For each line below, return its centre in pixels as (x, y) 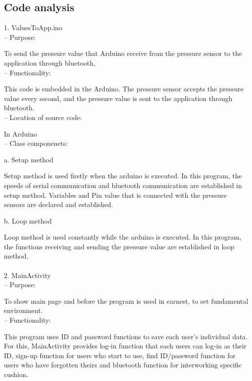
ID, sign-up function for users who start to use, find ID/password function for (120, 355)
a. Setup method (29, 159)
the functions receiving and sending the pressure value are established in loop (119, 246)
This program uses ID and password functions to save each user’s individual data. (126, 336)
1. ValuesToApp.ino (33, 27)
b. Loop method (28, 220)
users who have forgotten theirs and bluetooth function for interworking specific (123, 365)
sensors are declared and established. (59, 204)
